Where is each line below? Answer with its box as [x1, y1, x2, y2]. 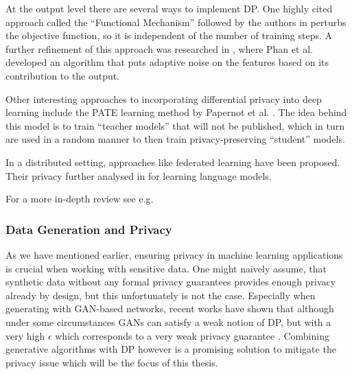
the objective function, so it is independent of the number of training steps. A [5, 28, 333, 43]
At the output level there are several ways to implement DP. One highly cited [5, 1, 333, 15]
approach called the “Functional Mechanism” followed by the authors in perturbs [5, 14, 347, 29]
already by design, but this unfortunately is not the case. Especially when [5, 288, 316, 302]
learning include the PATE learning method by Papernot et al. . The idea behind [5, 105, 347, 119]
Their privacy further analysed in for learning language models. [5, 168, 272, 183]
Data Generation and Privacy [5, 220, 172, 237]
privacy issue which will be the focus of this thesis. [5, 355, 218, 369]
